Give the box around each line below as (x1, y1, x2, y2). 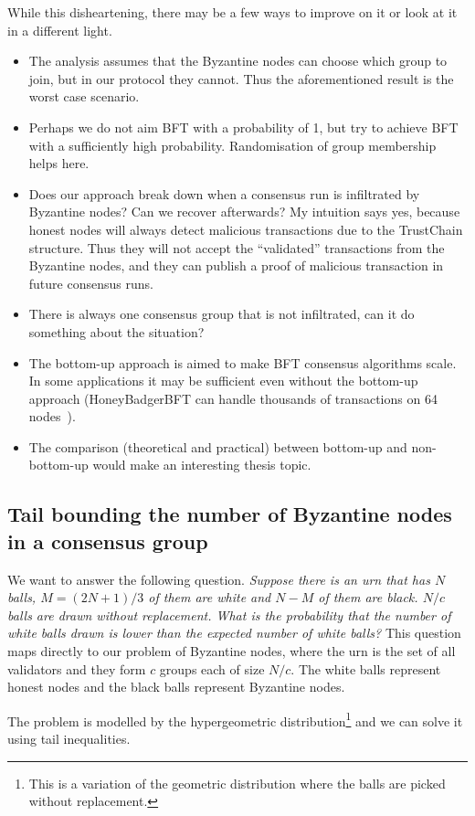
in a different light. (7, 20, 112, 39)
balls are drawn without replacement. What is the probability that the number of (7, 605, 451, 624)
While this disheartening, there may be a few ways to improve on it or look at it (7, 3, 458, 21)
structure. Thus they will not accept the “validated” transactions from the (28, 238, 445, 257)
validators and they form (7, 659, 146, 678)
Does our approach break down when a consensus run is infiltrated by (28, 184, 420, 203)
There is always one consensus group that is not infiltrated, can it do (28, 304, 415, 323)
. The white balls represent (290, 659, 441, 678)
